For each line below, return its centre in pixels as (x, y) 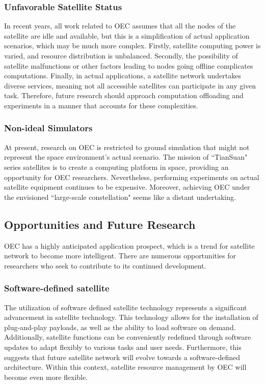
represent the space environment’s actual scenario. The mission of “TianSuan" (126, 157)
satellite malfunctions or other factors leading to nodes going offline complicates (129, 65)
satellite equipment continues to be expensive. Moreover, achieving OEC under (127, 187)
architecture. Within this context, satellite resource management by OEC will (125, 367)
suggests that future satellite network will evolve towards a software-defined (122, 357)
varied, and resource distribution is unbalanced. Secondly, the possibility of (121, 55)
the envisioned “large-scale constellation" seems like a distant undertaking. (120, 197)
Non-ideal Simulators (48, 128)
